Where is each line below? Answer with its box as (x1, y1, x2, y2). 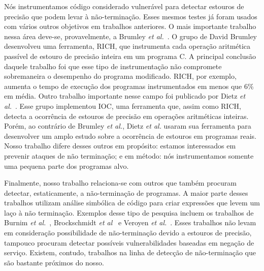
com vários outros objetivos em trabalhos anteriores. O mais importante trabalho (4, 21, 256, 32)
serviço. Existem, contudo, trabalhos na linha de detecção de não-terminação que (4, 247, 256, 258)
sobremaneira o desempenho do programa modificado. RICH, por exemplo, (4, 71, 237, 81)
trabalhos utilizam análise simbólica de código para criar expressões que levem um (4, 197, 260, 208)
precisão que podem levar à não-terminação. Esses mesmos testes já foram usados (4, 11, 257, 21)
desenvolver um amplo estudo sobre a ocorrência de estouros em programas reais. (4, 130, 257, 141)
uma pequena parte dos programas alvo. (4, 160, 129, 171)
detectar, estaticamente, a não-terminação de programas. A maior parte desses (4, 187, 248, 198)
